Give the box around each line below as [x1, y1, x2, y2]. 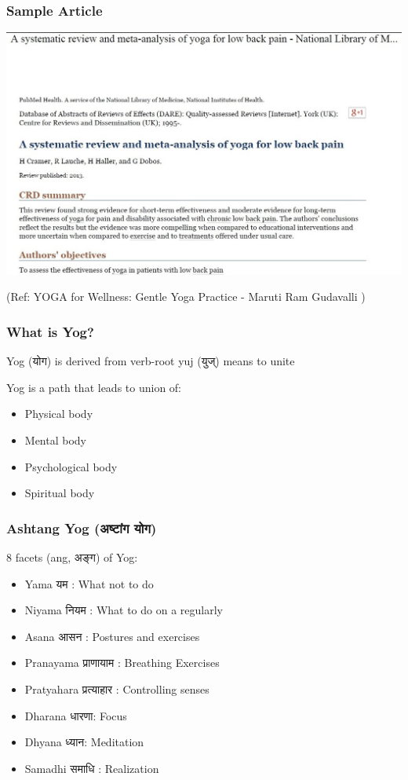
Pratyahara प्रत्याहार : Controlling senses [24, 680, 209, 697]
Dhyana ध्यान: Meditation [24, 734, 144, 750]
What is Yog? [6, 321, 94, 341]
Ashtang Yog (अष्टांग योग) [6, 518, 157, 537]
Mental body [24, 432, 86, 448]
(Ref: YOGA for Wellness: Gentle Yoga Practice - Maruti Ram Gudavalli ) [6, 288, 366, 305]
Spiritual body [24, 485, 95, 501]
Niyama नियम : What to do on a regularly [24, 602, 223, 618]
